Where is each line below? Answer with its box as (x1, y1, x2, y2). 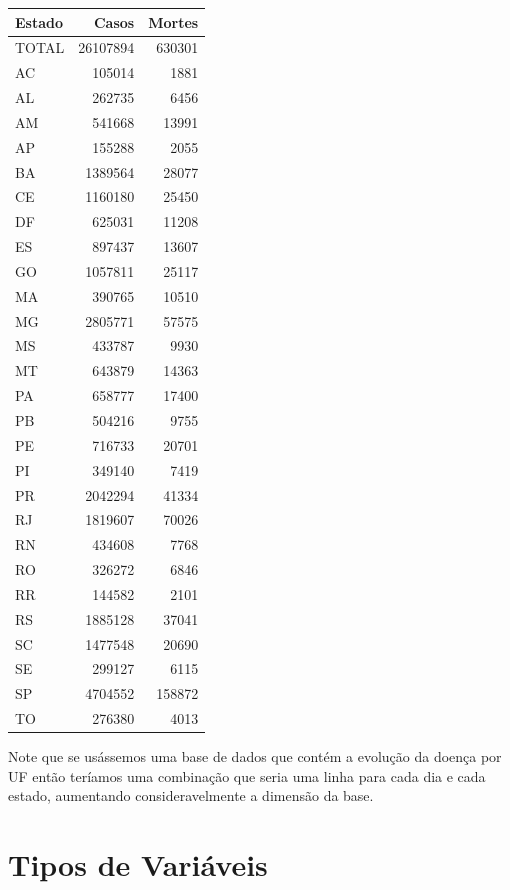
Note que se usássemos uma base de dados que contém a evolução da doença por (8, 746, 502, 767)
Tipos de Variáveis (8, 844, 268, 885)
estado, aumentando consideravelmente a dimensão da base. (8, 785, 374, 806)
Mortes (148, 11, 199, 32)
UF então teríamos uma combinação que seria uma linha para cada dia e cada (8, 765, 486, 786)
